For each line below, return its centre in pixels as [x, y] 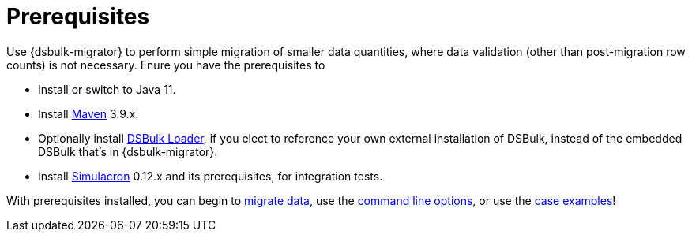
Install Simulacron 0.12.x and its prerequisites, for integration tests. [211, 176]
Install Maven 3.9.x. [88, 113]
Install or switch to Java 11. [107, 89]
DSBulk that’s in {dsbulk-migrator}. [128, 151]
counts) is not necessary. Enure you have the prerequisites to [166, 65]
